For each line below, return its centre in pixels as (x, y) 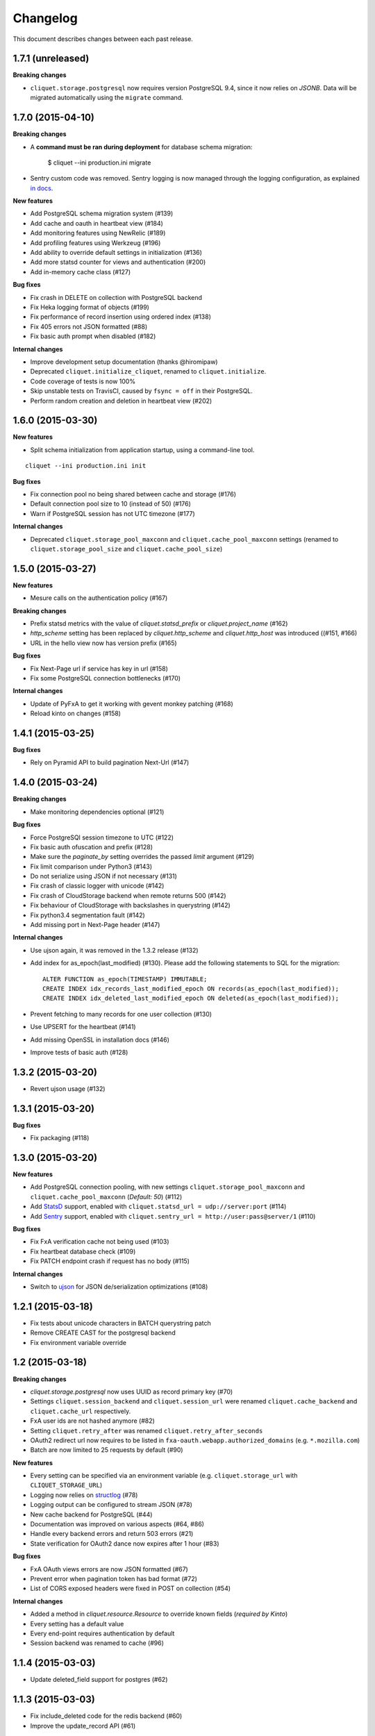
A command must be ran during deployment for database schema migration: (141, 147)
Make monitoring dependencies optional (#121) (97, 812)
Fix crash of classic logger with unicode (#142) (97, 886)
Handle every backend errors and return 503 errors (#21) (112, 1534)
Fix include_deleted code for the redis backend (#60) (106, 1716)
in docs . (42, 188)
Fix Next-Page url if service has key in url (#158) (99, 668)
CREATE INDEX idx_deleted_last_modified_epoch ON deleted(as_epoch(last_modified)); (191, 999)
